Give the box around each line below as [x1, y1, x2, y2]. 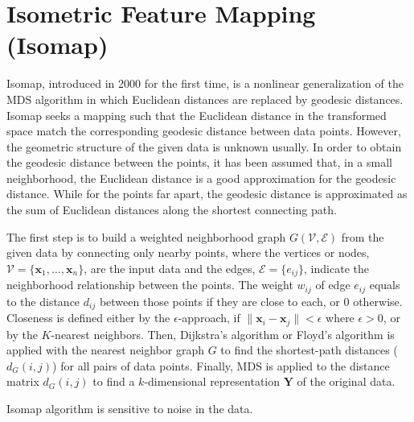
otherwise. [353, 292, 403, 309]
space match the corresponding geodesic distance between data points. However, [6, 122, 401, 139]
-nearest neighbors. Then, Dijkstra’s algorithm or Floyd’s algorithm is [51, 325, 395, 342]
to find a [92, 373, 135, 390]
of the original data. [297, 373, 396, 390]
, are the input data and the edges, [84, 259, 256, 276]
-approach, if [178, 309, 240, 326]
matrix [6, 373, 39, 390]
